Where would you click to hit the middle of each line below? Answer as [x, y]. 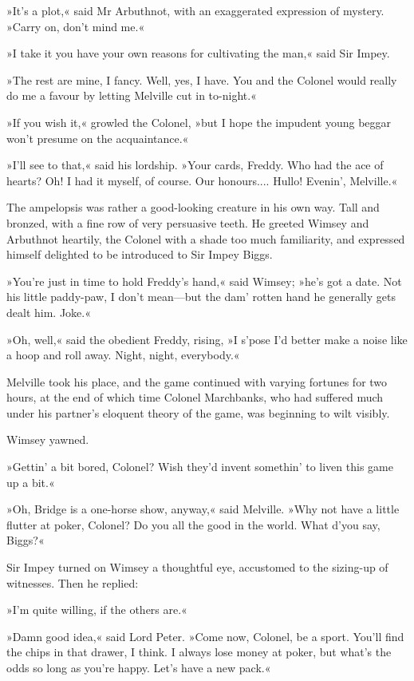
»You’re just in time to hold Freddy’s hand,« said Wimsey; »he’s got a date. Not [204, 281]
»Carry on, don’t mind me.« [76, 26]
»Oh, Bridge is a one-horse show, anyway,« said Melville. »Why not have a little [203, 509]
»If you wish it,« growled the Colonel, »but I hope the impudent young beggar [199, 122]
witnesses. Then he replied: [73, 582]
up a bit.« [31, 482]
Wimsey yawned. [48, 439]
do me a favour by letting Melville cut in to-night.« [132, 95]
